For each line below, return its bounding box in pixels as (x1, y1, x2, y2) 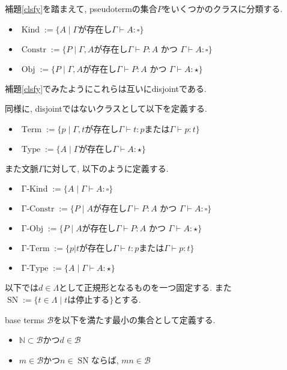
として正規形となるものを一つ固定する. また (59, 281, 232, 294)
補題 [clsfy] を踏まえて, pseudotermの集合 (5, 2, 157, 14)
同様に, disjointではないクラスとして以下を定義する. (5, 102, 207, 115)
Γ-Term (21, 244, 50, 253)
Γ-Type (21, 264, 49, 273)
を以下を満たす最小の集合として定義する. (53, 313, 216, 326)
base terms (5, 313, 44, 326)
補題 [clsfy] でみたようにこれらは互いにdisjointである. (5, 82, 207, 94)
